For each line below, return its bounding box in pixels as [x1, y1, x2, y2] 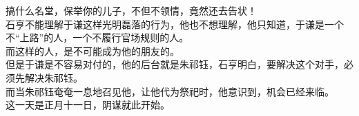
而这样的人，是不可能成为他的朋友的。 [6, 43, 179, 58]
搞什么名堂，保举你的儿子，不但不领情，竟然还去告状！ [6, 3, 257, 17]
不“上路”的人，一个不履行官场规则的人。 [6, 30, 189, 45]
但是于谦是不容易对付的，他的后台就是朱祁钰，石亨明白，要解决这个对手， [6, 57, 344, 71]
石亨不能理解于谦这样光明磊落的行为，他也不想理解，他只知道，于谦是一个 [6, 16, 344, 31]
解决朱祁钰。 [24, 70, 83, 84]
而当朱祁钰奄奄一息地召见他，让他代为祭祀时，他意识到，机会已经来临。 [6, 84, 334, 98]
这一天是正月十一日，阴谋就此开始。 [6, 97, 170, 112]
